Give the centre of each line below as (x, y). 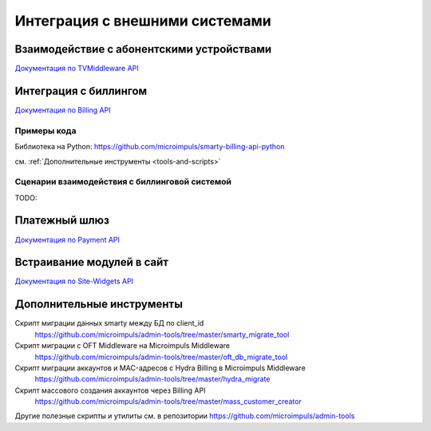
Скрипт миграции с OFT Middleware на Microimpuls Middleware (123, 346)
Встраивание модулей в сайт (92, 262)
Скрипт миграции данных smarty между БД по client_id (109, 323)
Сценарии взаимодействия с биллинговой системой (123, 182)
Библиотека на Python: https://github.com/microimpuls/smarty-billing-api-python (150, 147)
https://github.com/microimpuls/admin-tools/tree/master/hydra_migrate (152, 379)
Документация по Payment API (67, 239)
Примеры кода (45, 130)
